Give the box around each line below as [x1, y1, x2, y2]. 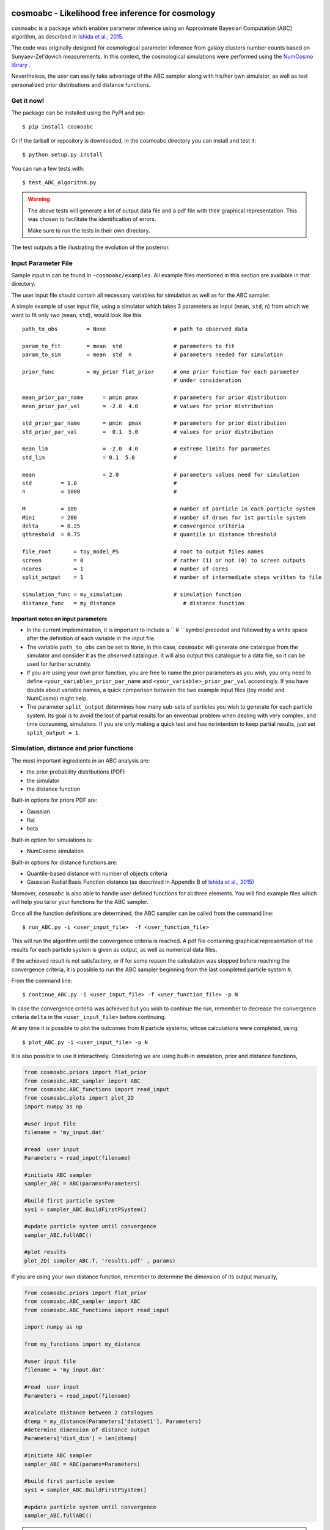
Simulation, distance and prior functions [11, 744, 134, 753]
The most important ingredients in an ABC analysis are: [11, 756, 150, 764]
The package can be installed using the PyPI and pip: [11, 109, 145, 116]
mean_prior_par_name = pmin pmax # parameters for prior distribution [22, 394, 287, 401]
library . [11, 61, 31, 69]
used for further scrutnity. [26, 660, 92, 668]
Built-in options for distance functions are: [11, 859, 118, 866]
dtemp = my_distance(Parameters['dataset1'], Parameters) [24, 1417, 202, 1425]
